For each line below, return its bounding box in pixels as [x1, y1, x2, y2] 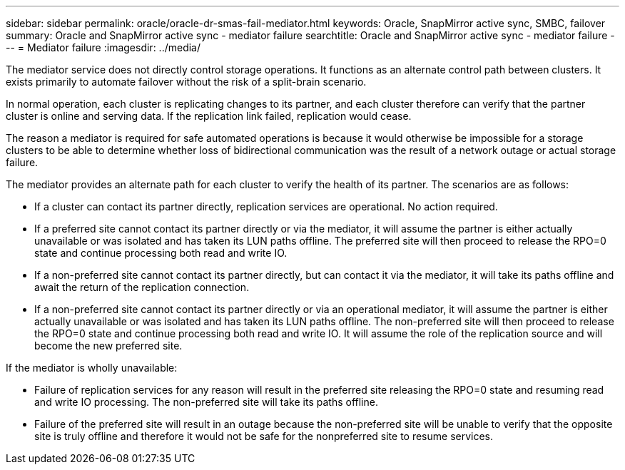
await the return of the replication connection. [34, 281, 250, 293]
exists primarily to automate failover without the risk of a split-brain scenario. [6, 76, 367, 88]
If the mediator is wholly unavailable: [6, 362, 178, 374]
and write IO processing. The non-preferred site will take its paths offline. [34, 396, 378, 408]
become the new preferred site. [34, 339, 183, 352]
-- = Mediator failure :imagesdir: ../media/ [6, 41, 201, 53]
